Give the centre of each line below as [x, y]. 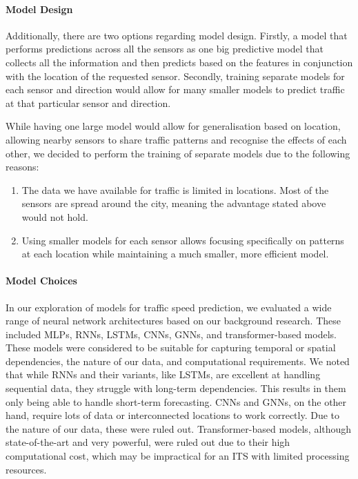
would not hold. [55, 216]
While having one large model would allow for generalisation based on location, [173, 126]
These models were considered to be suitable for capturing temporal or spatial [171, 348]
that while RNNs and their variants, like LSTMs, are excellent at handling [163, 374]
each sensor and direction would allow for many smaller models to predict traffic [175, 89]
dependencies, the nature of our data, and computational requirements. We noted [178, 361]
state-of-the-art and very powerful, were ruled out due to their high [148, 442]
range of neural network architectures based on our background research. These [173, 321]
